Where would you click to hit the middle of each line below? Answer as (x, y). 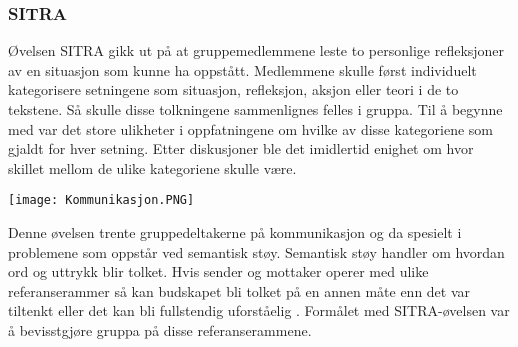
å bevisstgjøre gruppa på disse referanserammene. (160, 330)
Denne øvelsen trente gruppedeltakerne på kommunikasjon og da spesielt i (235, 232)
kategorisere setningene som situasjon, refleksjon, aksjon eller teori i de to (233, 89)
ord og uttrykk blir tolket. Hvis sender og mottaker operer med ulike (218, 271)
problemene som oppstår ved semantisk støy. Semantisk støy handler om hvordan (256, 251)
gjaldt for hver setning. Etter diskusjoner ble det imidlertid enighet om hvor (241, 148)
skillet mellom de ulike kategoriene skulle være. (152, 167)
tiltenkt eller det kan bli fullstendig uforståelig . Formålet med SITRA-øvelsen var (259, 310)
